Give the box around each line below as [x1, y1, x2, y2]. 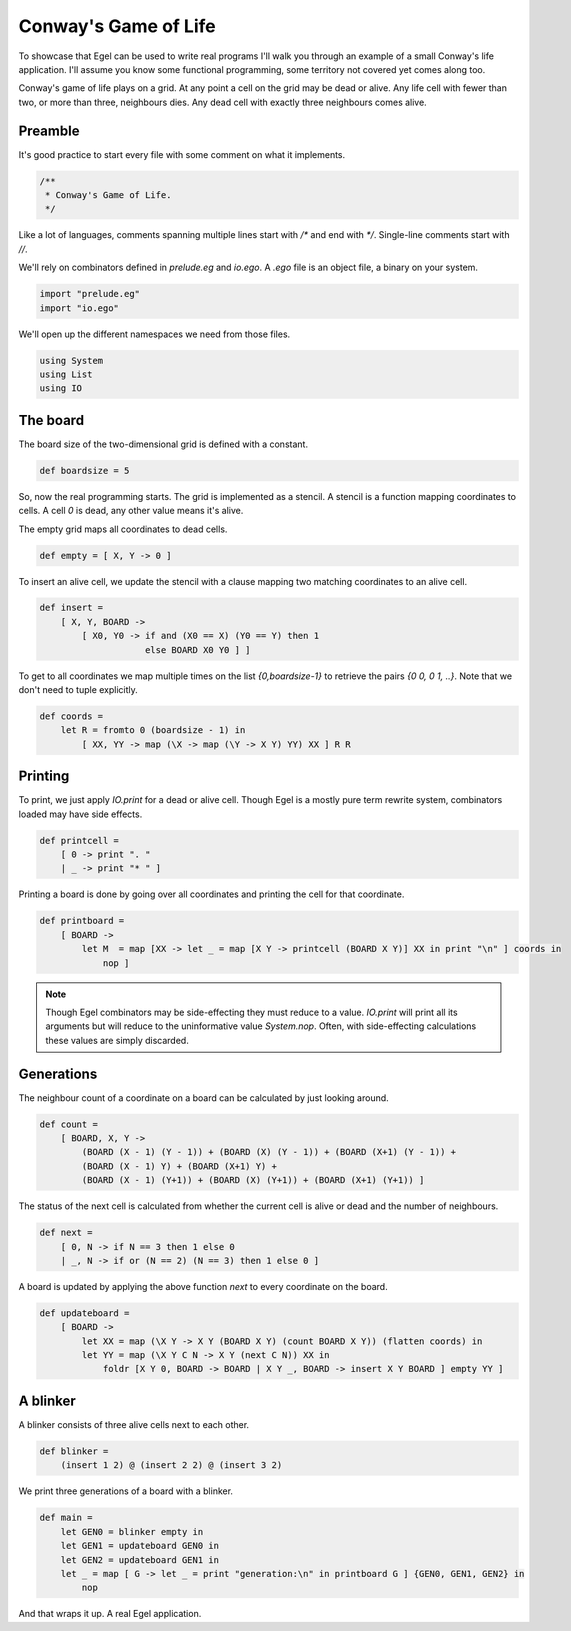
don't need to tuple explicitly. [18, 684, 139, 696]
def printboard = [39, 915, 125, 927]
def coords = [39, 711, 104, 722]
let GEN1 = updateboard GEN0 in [60, 1540, 220, 1552]
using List [39, 368, 93, 380]
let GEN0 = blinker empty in [60, 1526, 204, 1537]
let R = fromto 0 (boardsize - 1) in [60, 725, 246, 736]
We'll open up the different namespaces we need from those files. [18, 328, 291, 340]
